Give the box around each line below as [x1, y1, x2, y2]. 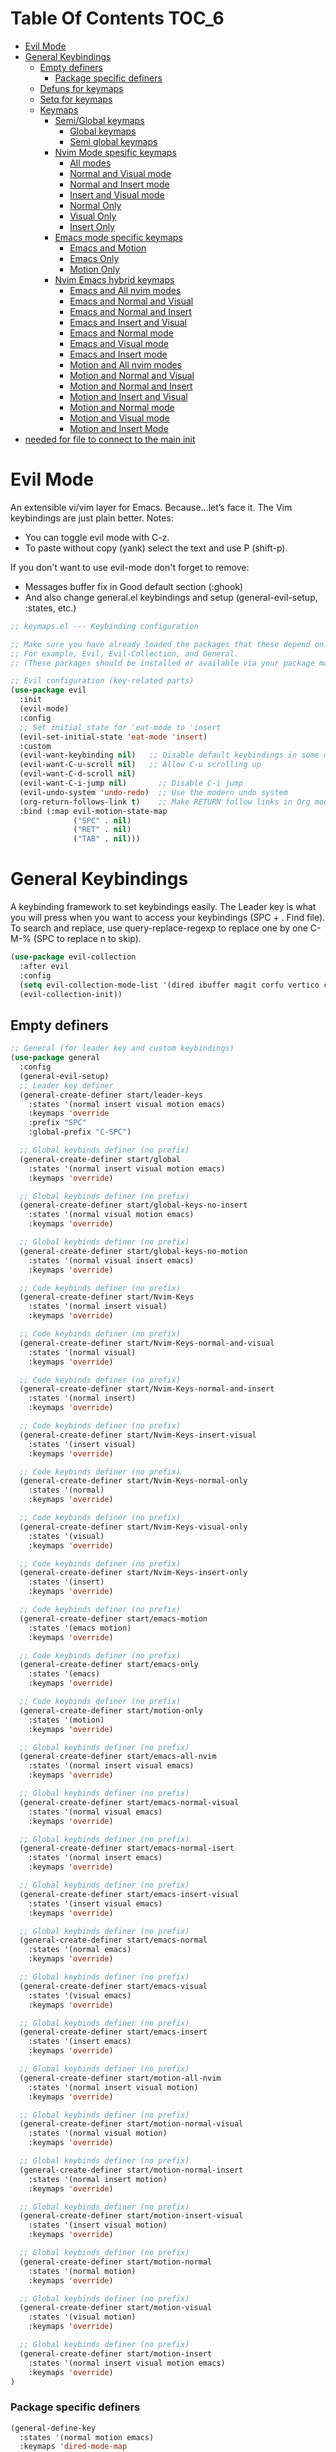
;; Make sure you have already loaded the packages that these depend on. [10, 639, 329, 649]
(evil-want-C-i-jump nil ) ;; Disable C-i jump [19, 778, 244, 788]
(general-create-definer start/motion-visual [19, 2303, 213, 2313]
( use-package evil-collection [10, 952, 137, 962]
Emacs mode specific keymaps [54, 231, 183, 243]
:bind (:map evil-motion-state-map [19, 806, 168, 816]
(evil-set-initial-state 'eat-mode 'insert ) [19, 732, 208, 742]
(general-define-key [10, 2423, 97, 2433]
